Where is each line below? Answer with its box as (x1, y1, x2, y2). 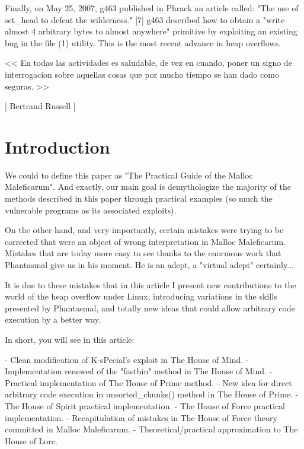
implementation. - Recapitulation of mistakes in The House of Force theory (5, 411, 277, 423)
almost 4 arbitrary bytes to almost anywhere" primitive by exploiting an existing (5, 25, 297, 37)
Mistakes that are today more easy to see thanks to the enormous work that (5, 247, 281, 259)
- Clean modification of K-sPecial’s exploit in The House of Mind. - (5, 353, 249, 365)
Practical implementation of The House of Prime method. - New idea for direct (5, 376, 292, 389)
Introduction (5, 134, 110, 158)
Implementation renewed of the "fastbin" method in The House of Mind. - (5, 365, 273, 377)
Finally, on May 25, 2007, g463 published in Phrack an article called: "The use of (5, 2, 299, 14)
